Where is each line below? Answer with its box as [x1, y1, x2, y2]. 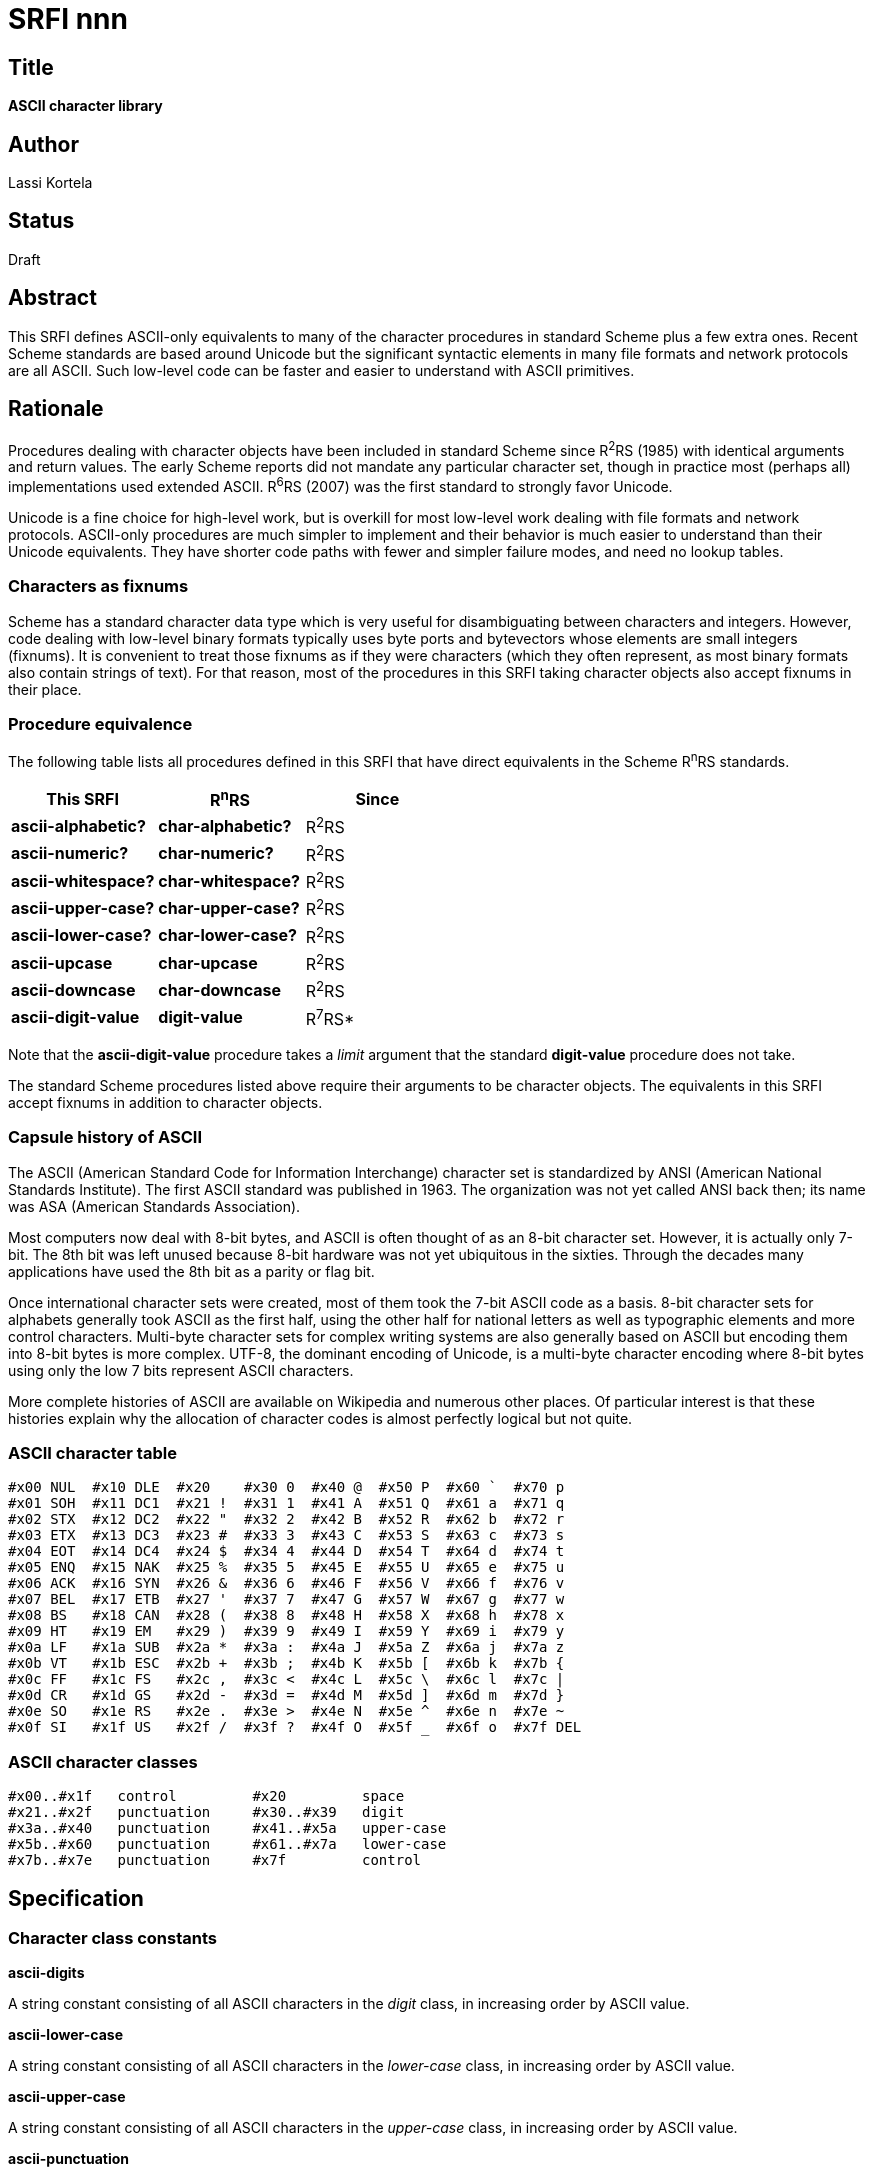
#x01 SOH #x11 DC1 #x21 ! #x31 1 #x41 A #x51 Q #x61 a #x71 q [8, 1495, 565, 1512]
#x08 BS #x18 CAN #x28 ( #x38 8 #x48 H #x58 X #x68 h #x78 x [8, 1607, 565, 1624]
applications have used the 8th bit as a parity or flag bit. [8, 1262, 375, 1280]
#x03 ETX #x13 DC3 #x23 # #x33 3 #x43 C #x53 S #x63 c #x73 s [8, 1527, 565, 1544]
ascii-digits [8, 1964, 85, 1982]
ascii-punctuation [8, 2150, 130, 2168]
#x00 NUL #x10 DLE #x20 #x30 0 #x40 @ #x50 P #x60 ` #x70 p [8, 1479, 565, 1496]
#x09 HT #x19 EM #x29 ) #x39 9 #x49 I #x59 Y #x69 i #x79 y [8, 1623, 565, 1640]
